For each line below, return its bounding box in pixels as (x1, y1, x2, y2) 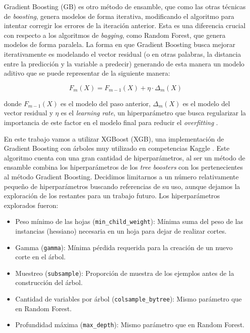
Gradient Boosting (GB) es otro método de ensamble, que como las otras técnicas (4, 1, 246, 11)
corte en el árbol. (15, 252, 66, 262)
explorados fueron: (4, 200, 59, 210)
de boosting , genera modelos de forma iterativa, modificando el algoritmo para (4, 11, 235, 21)
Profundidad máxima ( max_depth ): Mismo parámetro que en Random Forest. (15, 319, 245, 330)
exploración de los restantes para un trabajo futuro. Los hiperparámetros (4, 190, 220, 201)
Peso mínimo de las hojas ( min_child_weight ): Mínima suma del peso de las (15, 216, 243, 226)
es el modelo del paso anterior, (60, 98, 151, 108)
